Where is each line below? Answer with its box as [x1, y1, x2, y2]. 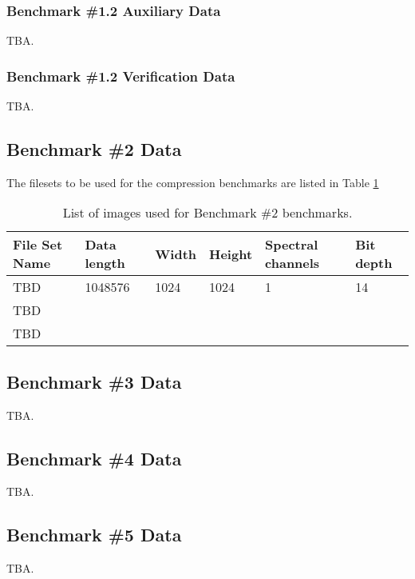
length [85, 254, 125, 273]
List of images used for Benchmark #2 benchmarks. [62, 203, 353, 222]
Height [209, 244, 253, 263]
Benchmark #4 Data [6, 445, 182, 470]
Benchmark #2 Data [6, 137, 182, 162]
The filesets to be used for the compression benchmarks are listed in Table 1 [6, 174, 379, 190]
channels [265, 254, 320, 273]
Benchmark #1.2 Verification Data [6, 66, 235, 86]
